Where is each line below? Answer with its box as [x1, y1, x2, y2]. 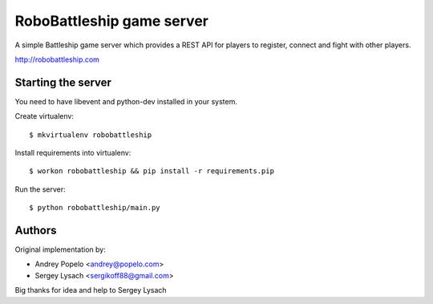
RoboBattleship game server [14, 12, 208, 30]
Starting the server [14, 75, 112, 89]
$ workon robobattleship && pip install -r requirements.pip [29, 167, 274, 176]
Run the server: [14, 184, 66, 194]
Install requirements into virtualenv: [14, 148, 132, 158]
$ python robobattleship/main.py [29, 203, 160, 213]
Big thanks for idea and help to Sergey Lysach [14, 286, 168, 295]
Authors [14, 224, 57, 237]
